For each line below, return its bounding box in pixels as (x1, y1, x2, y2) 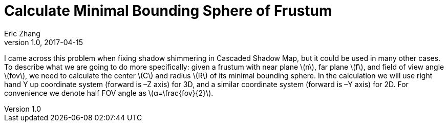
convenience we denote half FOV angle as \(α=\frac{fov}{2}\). (4, 88, 214, 97)
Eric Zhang (4, 29, 40, 38)
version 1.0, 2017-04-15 (4, 37, 83, 47)
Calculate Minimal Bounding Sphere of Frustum (4, 2, 332, 19)
